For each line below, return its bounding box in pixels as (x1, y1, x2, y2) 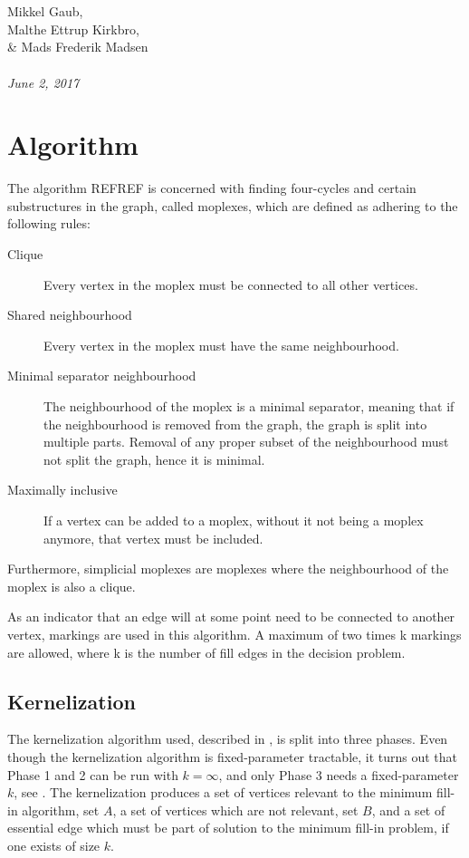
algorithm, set (22, 800, 100, 819)
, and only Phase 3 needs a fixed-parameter (218, 765, 459, 784)
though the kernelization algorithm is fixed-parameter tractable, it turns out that (7, 747, 458, 766)
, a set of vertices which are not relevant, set (112, 800, 359, 819)
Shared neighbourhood (7, 305, 132, 324)
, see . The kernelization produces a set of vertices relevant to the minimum (14, 783, 433, 802)
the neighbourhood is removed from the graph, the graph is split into (43, 414, 427, 433)
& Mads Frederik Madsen (7, 37, 148, 56)
